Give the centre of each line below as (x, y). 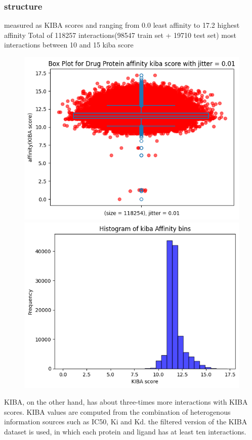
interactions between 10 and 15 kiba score (69, 45)
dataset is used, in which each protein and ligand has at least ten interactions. (125, 431)
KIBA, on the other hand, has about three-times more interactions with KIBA (126, 402)
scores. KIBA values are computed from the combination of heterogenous (117, 411)
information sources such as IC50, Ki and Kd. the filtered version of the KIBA (126, 422)
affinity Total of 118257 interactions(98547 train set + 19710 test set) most (120, 35)
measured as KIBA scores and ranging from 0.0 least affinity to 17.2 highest (122, 25)
